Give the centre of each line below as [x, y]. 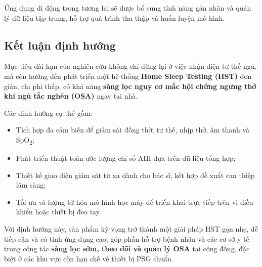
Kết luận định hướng [60, 45]
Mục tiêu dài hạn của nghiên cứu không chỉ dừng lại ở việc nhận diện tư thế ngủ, [130, 66]
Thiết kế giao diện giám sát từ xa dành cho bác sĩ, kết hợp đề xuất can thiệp [135, 175]
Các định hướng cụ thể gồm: [48, 113]
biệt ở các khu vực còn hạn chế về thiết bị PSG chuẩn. [89, 258]
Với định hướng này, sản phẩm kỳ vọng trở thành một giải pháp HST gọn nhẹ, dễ [131, 229]
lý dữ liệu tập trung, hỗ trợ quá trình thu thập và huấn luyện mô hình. [115, 17]
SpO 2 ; [25, 140]
